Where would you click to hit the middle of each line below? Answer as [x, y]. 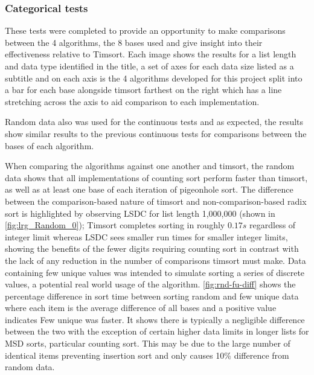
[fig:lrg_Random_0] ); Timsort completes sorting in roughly [115, 225]
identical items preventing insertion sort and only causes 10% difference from [147, 355]
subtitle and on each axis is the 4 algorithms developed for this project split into [154, 78]
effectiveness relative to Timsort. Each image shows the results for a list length [151, 54]
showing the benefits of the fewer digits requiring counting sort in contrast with [152, 248]
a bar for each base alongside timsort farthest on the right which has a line [143, 90]
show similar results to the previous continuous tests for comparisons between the [156, 133]
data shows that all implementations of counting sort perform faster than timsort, [156, 177]
